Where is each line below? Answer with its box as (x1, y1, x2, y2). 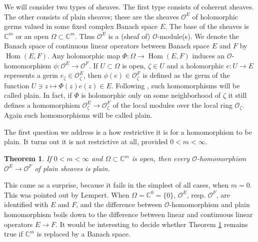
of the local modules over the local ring (112, 99, 232, 110)
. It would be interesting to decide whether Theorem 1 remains (55, 219, 248, 229)
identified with (4, 199, 48, 210)
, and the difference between (76, 199, 162, 210)
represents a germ (4, 70, 58, 80)
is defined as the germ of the (142, 70, 230, 80)
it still (228, 90, 247, 100)
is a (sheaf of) (108, 30, 150, 41)
